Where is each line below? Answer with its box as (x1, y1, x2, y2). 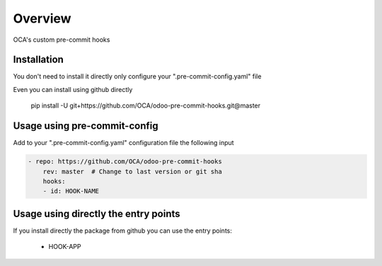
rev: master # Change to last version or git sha (42, 167, 222, 175)
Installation (13, 54, 64, 66)
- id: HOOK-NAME (42, 187, 99, 195)
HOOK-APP (48, 243, 81, 251)
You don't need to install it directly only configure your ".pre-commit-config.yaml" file (13, 72, 262, 81)
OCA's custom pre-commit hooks (13, 35, 110, 44)
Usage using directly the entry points (13, 207, 180, 219)
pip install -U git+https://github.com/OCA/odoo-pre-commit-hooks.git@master (30, 101, 261, 110)
